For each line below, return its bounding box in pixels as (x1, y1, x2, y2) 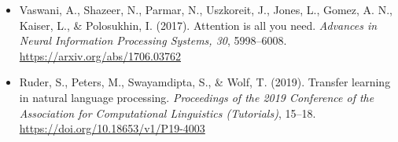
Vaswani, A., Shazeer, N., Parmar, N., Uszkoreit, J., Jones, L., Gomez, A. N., (19, 2, 392, 17)
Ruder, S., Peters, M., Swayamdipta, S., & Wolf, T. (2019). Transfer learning (19, 74, 391, 90)
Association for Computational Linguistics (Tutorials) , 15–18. (19, 104, 316, 121)
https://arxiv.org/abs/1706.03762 (19, 47, 182, 64)
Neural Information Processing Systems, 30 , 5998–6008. (19, 32, 287, 49)
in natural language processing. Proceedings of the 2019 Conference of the (19, 89, 374, 105)
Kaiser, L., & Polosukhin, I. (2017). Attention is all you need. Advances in (19, 16, 378, 33)
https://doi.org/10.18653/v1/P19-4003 (19, 120, 205, 137)
